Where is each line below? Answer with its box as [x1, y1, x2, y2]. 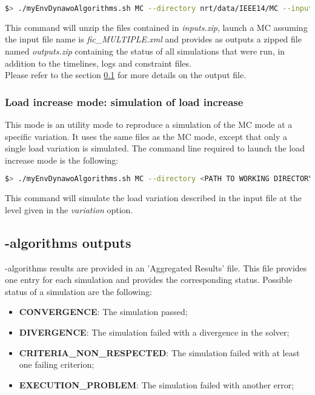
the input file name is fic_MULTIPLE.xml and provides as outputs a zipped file [5, 33, 302, 45]
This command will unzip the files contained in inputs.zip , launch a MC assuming [5, 21, 308, 33]
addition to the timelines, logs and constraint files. [5, 56, 191, 69]
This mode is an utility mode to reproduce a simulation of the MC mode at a [5, 118, 293, 131]
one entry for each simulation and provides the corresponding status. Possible [5, 273, 293, 286]
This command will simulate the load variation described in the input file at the [5, 191, 302, 204]
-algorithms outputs [5, 233, 131, 251]
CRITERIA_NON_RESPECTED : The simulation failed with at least [19, 346, 300, 359]
